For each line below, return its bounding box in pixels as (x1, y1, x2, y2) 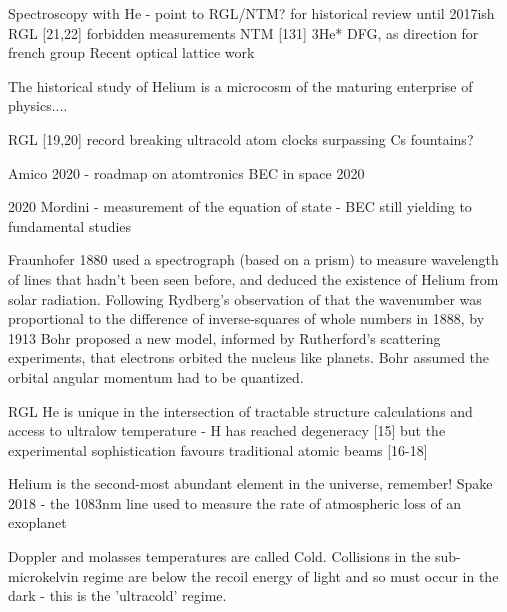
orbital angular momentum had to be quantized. (8, 366, 304, 387)
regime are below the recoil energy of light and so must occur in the (83, 565, 499, 586)
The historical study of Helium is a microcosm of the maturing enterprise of (8, 75, 473, 96)
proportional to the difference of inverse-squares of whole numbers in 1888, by (8, 308, 485, 329)
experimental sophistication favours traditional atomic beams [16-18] (8, 439, 428, 460)
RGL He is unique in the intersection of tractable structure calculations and (8, 400, 473, 421)
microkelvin (8, 565, 79, 586)
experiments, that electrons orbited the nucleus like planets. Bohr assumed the (8, 347, 490, 368)
